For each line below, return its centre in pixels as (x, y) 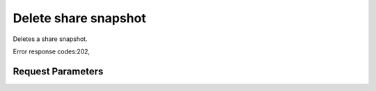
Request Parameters (58, 71)
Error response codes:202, (52, 51)
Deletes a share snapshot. (50, 39)
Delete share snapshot (79, 18)
